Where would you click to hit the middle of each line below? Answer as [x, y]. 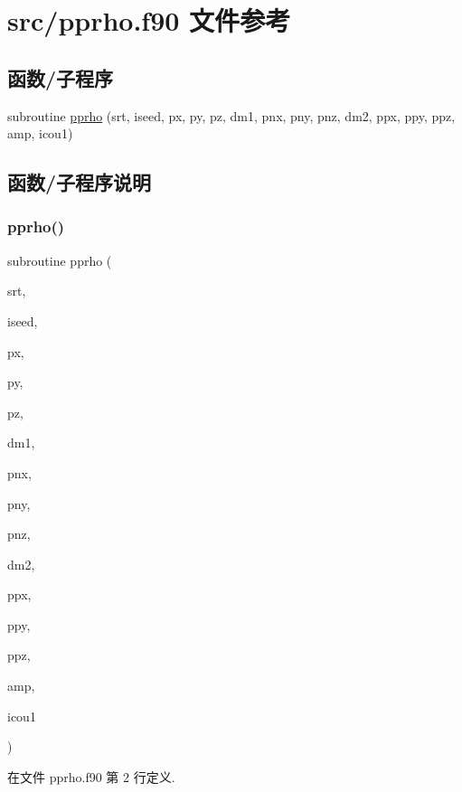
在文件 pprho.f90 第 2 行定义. [91, 776]
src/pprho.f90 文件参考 [149, 20]
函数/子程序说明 [80, 182]
